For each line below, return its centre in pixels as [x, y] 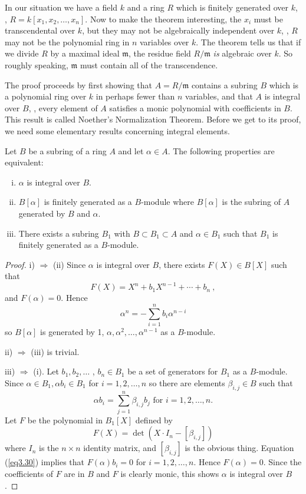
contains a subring [224, 84]
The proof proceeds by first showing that [79, 84]
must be [268, 19]
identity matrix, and [120, 448]
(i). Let [46, 371]
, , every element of [63, 107]
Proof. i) [20, 264]
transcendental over [40, 30]
